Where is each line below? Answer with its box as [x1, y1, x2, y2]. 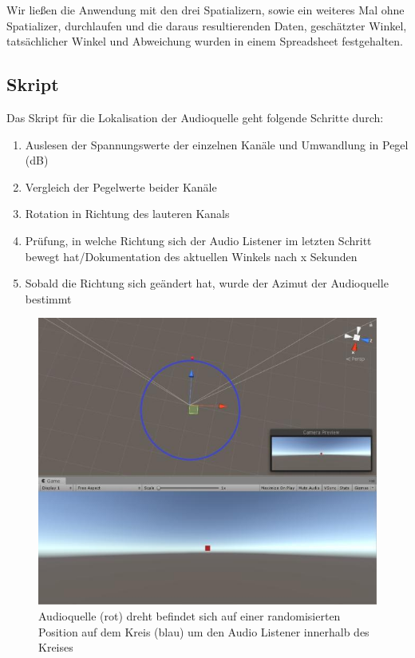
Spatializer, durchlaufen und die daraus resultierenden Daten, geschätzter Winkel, [6, 17, 407, 34]
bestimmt [25, 290, 72, 307]
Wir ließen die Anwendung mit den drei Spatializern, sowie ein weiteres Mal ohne [6, 2, 405, 18]
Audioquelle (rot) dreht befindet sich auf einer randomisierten [38, 607, 341, 624]
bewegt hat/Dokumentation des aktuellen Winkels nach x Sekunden [25, 248, 358, 264]
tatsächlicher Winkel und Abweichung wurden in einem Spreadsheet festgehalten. [6, 33, 403, 50]
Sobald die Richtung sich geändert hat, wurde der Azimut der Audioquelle [25, 275, 389, 291]
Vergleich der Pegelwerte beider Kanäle [25, 178, 217, 195]
